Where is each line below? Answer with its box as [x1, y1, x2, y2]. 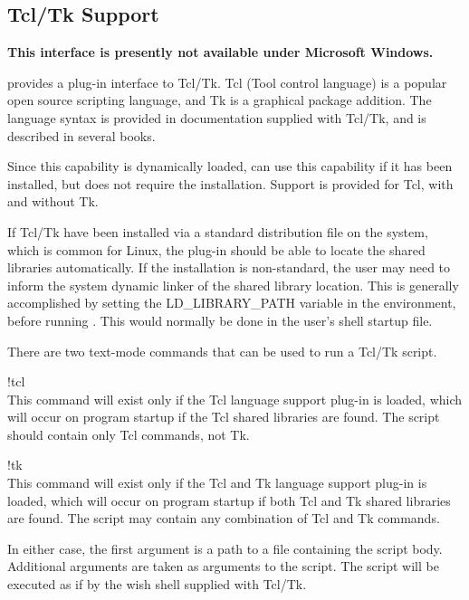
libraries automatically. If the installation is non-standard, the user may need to [7, 258, 451, 277]
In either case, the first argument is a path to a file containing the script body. [7, 538, 443, 557]
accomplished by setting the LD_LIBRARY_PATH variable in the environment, [7, 293, 456, 312]
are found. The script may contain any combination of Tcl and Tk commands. [7, 509, 440, 528]
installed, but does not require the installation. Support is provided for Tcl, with [7, 174, 454, 193]
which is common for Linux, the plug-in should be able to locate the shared [7, 240, 426, 259]
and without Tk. [7, 192, 99, 211]
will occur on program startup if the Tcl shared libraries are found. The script [7, 407, 440, 426]
